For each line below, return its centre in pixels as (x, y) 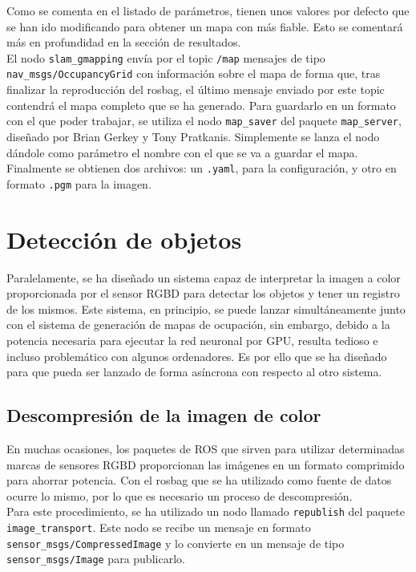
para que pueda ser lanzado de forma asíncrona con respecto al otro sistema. (194, 372)
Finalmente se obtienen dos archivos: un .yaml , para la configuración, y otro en (202, 168)
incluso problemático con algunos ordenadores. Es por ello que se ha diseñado (197, 356)
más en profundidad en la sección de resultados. (124, 42)
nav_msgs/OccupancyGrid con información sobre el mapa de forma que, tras (194, 73)
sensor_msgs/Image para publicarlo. (96, 559)
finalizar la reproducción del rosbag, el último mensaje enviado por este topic (196, 89)
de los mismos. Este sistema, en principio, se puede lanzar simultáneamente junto (206, 308)
